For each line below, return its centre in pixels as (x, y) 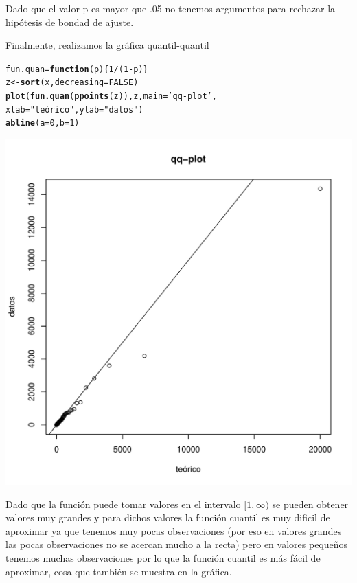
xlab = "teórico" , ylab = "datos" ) (74, 110)
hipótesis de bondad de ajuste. (70, 22)
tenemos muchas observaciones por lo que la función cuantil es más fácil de (163, 558)
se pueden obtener (310, 504)
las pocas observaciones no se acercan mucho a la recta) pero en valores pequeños (177, 544)
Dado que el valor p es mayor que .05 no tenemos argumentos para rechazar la (171, 8)
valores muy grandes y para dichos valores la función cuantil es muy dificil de (168, 517)
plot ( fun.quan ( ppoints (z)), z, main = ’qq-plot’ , (111, 96)
